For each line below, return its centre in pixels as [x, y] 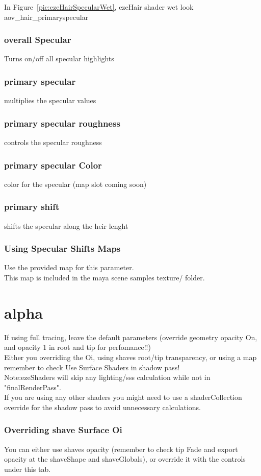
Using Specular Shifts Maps [62, 248]
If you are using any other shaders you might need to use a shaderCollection [123, 397]
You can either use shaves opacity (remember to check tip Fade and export [121, 449]
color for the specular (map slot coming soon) [75, 184]
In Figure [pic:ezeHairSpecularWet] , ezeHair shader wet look [99, 7]
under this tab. [28, 469]
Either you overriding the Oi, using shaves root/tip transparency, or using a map [130, 357]
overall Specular [38, 40]
